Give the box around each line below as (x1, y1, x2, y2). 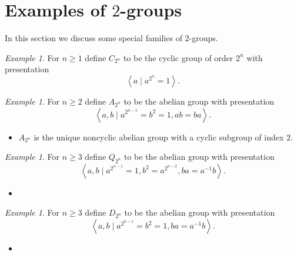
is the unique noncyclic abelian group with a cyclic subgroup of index (34, 130, 284, 143)
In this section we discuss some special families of (5, 32, 182, 44)
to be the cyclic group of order (123, 51, 233, 63)
